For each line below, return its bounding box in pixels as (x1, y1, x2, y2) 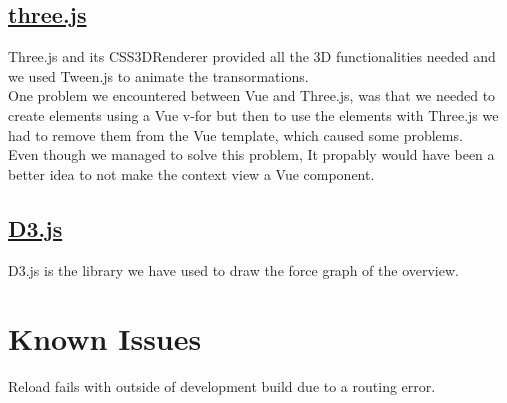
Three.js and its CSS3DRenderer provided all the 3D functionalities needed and (8, 46, 496, 67)
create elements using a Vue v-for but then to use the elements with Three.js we (8, 104, 499, 125)
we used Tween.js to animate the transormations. (8, 65, 309, 86)
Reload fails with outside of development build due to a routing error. (8, 376, 436, 397)
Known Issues (8, 318, 202, 359)
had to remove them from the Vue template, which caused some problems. (8, 124, 463, 145)
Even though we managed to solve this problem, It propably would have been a (8, 144, 495, 165)
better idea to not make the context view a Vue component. (8, 163, 375, 184)
